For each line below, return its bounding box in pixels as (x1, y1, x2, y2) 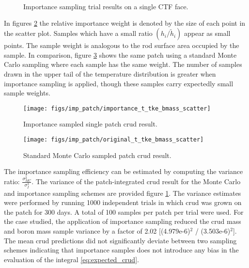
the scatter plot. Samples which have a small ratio (4, 28, 153, 38)
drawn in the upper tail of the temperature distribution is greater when (4, 68, 216, 79)
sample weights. (4, 88, 50, 98)
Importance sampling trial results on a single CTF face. (23, 1, 188, 11)
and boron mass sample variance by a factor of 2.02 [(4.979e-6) (4, 225, 190, 236)
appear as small (184, 28, 231, 38)
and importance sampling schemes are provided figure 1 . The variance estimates (4, 188, 241, 198)
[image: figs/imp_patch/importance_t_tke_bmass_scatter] (23, 105, 211, 112)
